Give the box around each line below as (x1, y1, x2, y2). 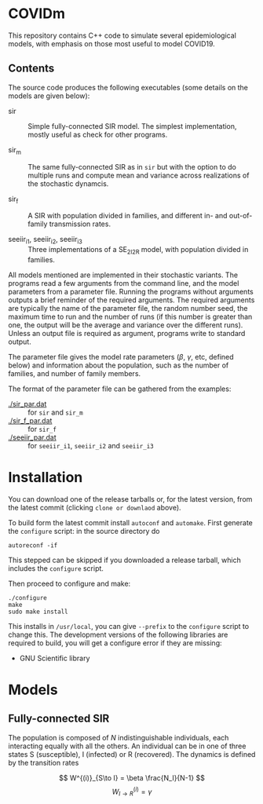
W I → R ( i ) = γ (111, 785, 152, 798)
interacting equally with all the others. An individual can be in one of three (8, 741, 247, 751)
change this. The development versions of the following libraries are (8, 630, 228, 639)
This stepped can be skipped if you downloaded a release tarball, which (8, 555, 241, 565)
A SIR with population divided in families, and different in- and (27, 211, 228, 221)
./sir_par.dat (8, 399, 47, 408)
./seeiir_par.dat (8, 433, 57, 442)
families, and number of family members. (8, 368, 141, 378)
